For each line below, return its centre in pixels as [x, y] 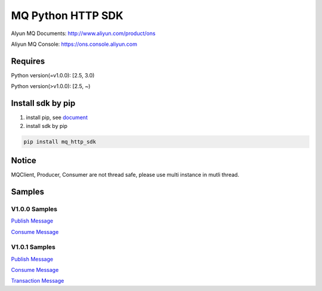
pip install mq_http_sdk [60, 142]
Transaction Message [38, 281]
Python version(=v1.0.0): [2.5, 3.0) [53, 75]
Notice [24, 160]
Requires [28, 61]
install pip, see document [57, 118]
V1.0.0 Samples [34, 209]
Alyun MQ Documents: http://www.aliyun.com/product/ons [83, 33]
